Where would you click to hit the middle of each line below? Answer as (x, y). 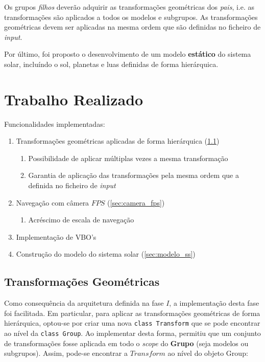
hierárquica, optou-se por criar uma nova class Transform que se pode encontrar (132, 323)
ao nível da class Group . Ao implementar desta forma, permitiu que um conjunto (132, 333)
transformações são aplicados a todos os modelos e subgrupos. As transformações (131, 17)
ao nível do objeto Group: (208, 353)
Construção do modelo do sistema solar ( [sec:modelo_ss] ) (106, 254)
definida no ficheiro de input (72, 185)
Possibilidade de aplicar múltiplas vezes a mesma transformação (128, 158)
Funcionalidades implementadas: (55, 123)
